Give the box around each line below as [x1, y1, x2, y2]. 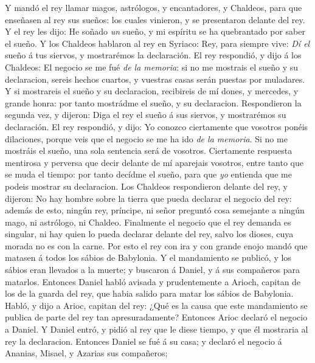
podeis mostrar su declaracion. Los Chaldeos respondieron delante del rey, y [5, 179, 288, 192]
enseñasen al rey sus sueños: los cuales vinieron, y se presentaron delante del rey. [5, 13, 305, 26]
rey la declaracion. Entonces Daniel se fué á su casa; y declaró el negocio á [5, 334, 282, 347]
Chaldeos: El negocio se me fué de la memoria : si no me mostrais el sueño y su [5, 60, 299, 73]
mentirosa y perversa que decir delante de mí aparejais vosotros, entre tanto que [5, 156, 304, 168]
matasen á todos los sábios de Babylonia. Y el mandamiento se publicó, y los [5, 251, 291, 264]
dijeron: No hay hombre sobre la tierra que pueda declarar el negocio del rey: [5, 192, 292, 204]
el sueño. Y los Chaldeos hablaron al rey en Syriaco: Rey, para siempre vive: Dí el [5, 36, 310, 49]
